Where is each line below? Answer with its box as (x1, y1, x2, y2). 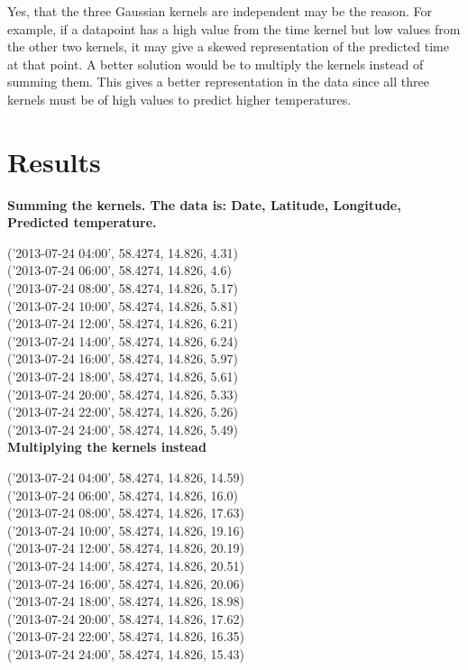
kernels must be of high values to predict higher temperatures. (7, 89, 352, 108)
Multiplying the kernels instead (7, 437, 206, 456)
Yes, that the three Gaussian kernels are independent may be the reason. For (7, 2, 433, 20)
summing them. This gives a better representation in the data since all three (7, 72, 429, 91)
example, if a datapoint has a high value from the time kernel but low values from (7, 19, 461, 38)
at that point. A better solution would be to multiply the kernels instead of (7, 54, 424, 73)
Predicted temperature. (7, 213, 157, 232)
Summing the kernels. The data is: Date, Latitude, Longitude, (7, 195, 401, 214)
